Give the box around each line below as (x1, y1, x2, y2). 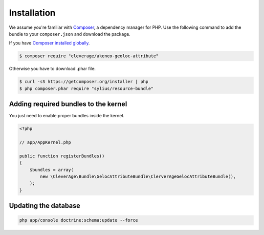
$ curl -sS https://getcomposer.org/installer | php (19, 79, 149, 85)
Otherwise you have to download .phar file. (9, 66, 96, 72)
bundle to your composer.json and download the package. (9, 31, 131, 37)
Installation (9, 7, 56, 18)
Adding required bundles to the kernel (9, 100, 127, 108)
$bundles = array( (29, 167, 74, 172)
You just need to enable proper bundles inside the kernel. (9, 113, 125, 119)
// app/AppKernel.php (19, 139, 71, 145)
